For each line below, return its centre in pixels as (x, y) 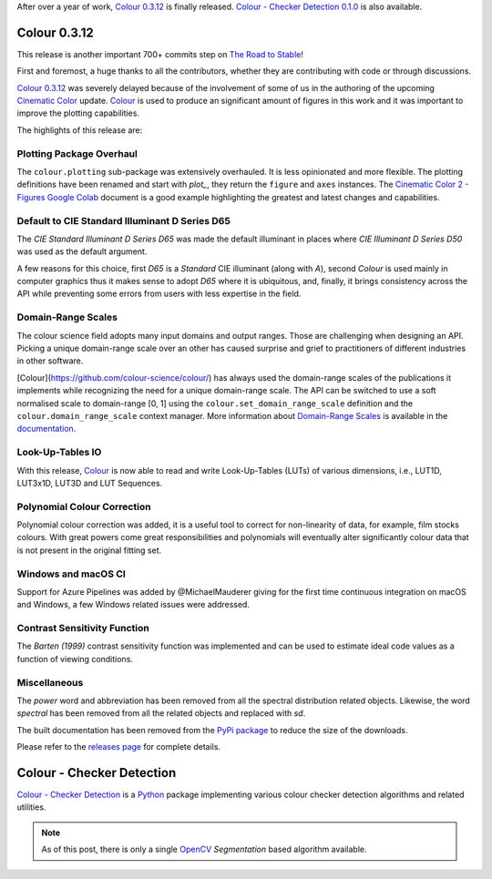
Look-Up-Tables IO (59, 453)
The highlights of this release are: (80, 130)
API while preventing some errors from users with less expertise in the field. (159, 294)
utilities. (31, 807)
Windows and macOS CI (72, 574)
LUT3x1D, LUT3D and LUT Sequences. (90, 483)
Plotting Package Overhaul (77, 153)
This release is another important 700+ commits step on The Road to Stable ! (160, 54)
